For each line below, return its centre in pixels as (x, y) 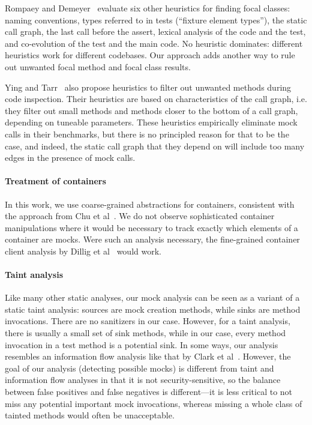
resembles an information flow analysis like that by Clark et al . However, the (148, 356)
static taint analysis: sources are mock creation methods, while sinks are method (153, 309)
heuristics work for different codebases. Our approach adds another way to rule (150, 55)
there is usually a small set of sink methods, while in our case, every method (145, 333)
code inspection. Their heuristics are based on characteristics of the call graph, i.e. (156, 99)
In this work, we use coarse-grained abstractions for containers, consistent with (150, 204)
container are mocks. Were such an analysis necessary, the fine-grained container (152, 239)
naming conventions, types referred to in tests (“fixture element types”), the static (156, 20)
